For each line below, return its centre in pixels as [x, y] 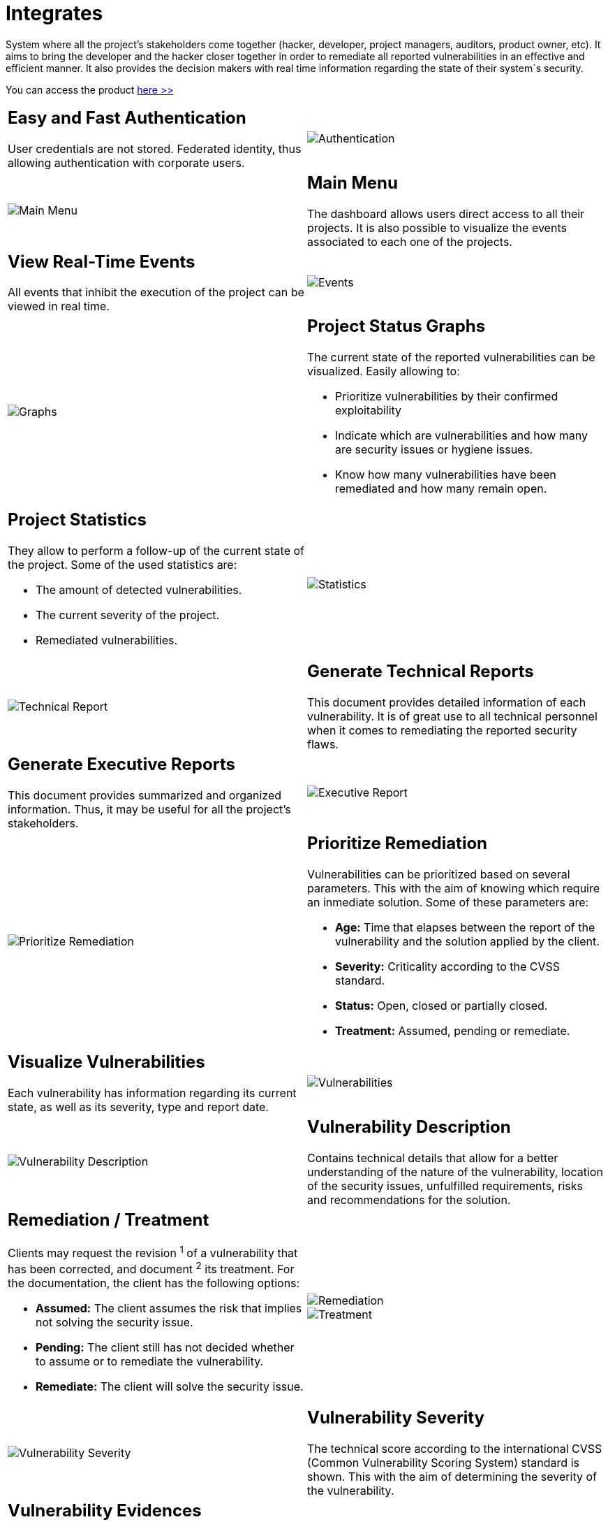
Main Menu [353, 182]
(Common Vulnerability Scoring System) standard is [443, 1463]
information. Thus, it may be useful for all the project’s [149, 810]
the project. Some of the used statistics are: [123, 565]
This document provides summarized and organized [145, 796]
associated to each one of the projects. [410, 241]
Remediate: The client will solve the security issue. [170, 1387]
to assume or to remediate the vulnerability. [150, 1362]
